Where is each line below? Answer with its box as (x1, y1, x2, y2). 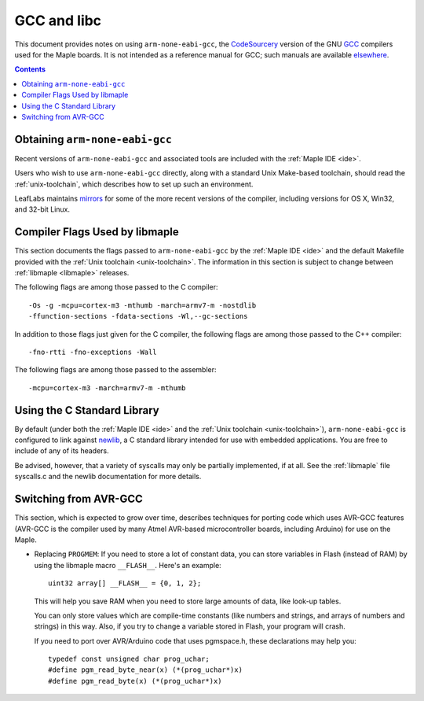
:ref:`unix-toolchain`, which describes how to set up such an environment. (14, 179, 254, 189)
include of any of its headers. (14, 446, 109, 456)
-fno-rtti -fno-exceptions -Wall (28, 348, 157, 356)
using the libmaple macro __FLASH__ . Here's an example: (34, 560, 221, 570)
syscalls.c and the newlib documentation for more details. (14, 472, 202, 481)
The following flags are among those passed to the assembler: (14, 365, 217, 374)
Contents (14, 65, 46, 74)
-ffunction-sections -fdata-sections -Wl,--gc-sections (28, 312, 248, 321)
